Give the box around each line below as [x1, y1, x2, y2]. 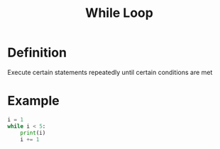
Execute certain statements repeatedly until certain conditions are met [7, 68, 213, 76]
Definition [7, 44, 67, 61]
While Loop [84, 5, 154, 21]
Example [7, 93, 60, 109]
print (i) [20, 129, 46, 136]
